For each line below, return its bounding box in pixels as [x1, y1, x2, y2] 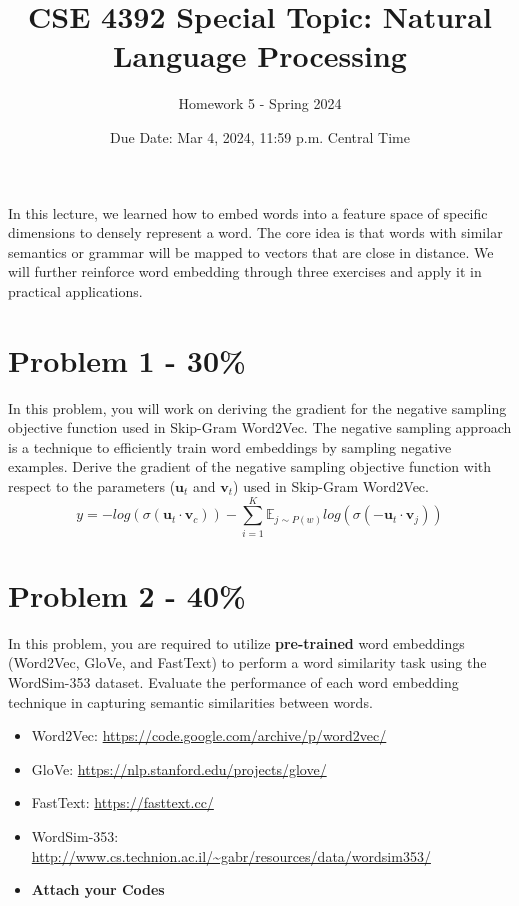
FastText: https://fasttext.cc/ [31, 792, 214, 813]
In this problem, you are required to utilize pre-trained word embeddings [8, 632, 465, 653]
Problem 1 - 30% [8, 339, 246, 380]
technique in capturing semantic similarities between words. [8, 691, 373, 712]
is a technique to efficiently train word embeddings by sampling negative [8, 436, 452, 457]
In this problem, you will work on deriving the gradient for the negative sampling [8, 397, 507, 418]
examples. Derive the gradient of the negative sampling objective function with [8, 456, 492, 477]
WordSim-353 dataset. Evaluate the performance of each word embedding [8, 672, 459, 692]
